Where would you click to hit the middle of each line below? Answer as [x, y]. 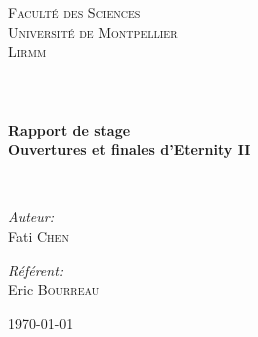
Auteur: [31, 216]
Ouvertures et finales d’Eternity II [129, 149]
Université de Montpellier [93, 31]
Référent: [36, 269]
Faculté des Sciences [74, 12]
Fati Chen [38, 235]
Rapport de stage [69, 129]
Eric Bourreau [54, 289]
